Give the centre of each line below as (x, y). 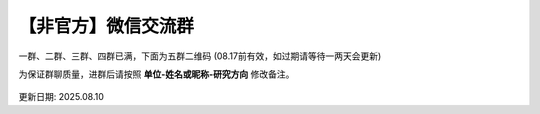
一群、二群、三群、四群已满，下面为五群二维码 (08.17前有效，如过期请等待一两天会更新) (200, 56)
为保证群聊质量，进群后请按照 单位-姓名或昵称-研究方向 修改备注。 (156, 74)
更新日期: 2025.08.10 (61, 97)
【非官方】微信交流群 (106, 26)
